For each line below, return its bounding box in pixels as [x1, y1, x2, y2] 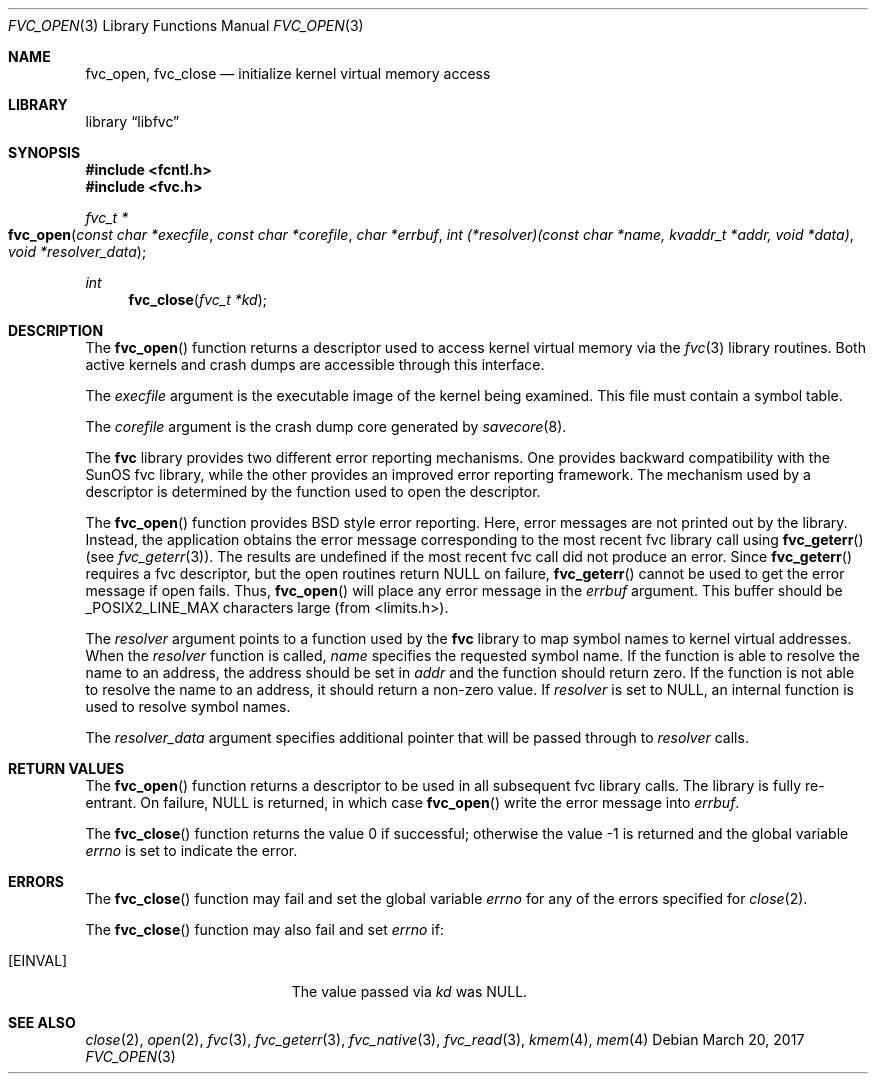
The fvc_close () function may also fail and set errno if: [85, 921, 444, 938]
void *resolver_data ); [8, 243, 147, 260]
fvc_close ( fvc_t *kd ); [128, 291, 267, 308]
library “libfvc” [85, 113, 180, 130]
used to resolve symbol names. [85, 698, 291, 715]
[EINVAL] [8, 952, 68, 969]
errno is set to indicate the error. [85, 842, 298, 859]
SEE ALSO [8, 1014, 76, 1031]
